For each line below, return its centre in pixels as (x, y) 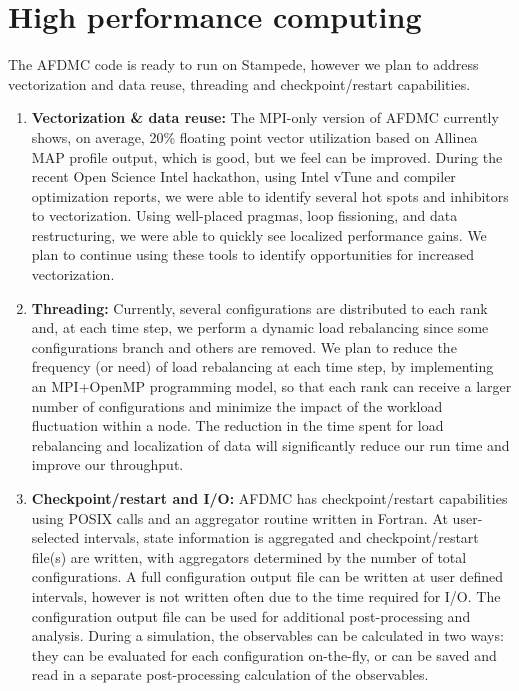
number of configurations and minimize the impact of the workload (237, 405)
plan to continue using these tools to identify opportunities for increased (253, 254)
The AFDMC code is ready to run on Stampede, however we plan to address (243, 64)
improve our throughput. (107, 464)
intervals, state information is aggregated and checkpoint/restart (281, 537)
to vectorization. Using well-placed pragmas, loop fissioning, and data (244, 215)
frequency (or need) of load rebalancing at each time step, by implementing (262, 366)
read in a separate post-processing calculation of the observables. (230, 674)
